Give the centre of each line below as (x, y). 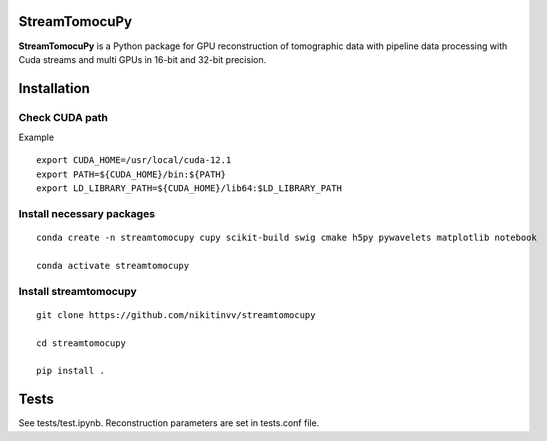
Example (36, 137)
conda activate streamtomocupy (113, 265)
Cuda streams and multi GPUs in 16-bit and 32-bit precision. (142, 59)
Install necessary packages (86, 213)
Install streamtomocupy (77, 291)
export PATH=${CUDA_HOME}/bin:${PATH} (131, 174)
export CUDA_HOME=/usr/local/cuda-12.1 (134, 160)
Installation (54, 88)
